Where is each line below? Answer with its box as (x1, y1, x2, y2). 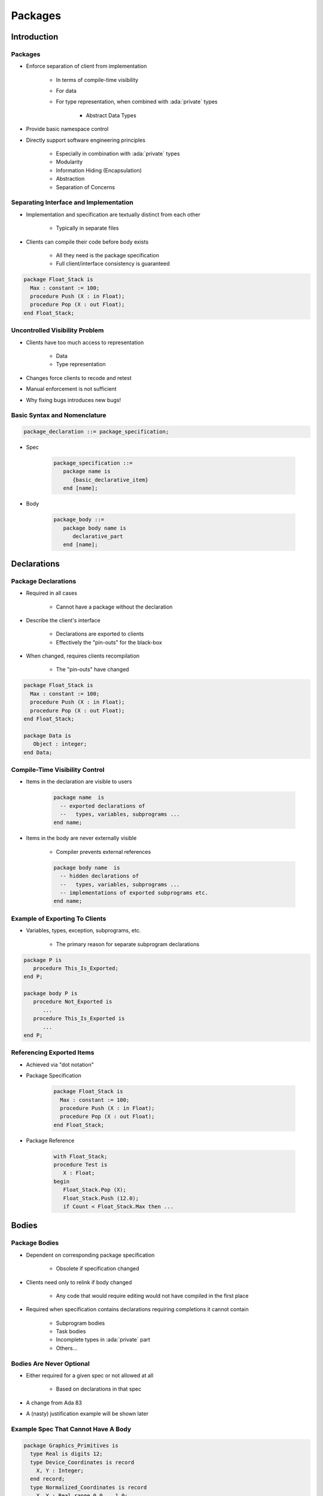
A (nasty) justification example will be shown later (26, 1410, 149, 1418)
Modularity (56, 159, 83, 166)
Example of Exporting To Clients (11, 914, 106, 923)
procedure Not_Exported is (33, 998, 112, 1005)
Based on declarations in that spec (56, 1385, 142, 1392)
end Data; (23, 749, 53, 756)
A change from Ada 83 (26, 1399, 82, 1406)
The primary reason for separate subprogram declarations (56, 940, 200, 948)
